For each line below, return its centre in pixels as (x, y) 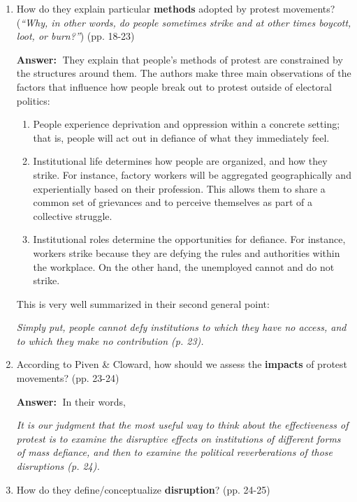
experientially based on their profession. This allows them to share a (179, 188)
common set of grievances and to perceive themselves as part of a (173, 202)
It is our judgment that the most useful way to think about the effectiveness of (182, 425)
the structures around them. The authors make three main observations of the (184, 73)
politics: (33, 100)
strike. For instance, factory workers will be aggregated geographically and (192, 174)
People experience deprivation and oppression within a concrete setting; (187, 124)
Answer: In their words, (71, 401)
